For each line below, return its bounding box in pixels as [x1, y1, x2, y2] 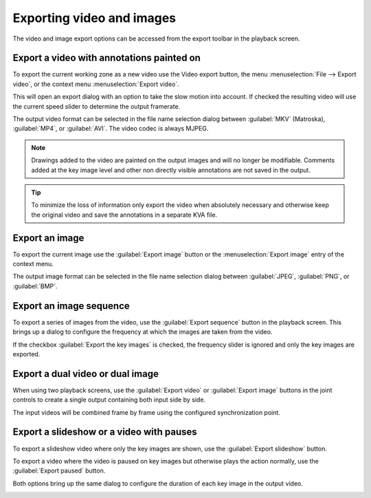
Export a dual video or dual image [12, 368, 159, 380]
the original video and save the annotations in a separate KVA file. [31, 210, 218, 219]
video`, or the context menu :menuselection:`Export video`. [12, 80, 180, 88]
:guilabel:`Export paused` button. [12, 466, 106, 475]
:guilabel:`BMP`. [12, 282, 58, 290]
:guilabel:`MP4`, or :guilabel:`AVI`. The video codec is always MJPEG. [12, 124, 209, 133]
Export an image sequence [12, 300, 130, 312]
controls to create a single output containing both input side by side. [12, 396, 206, 404]
